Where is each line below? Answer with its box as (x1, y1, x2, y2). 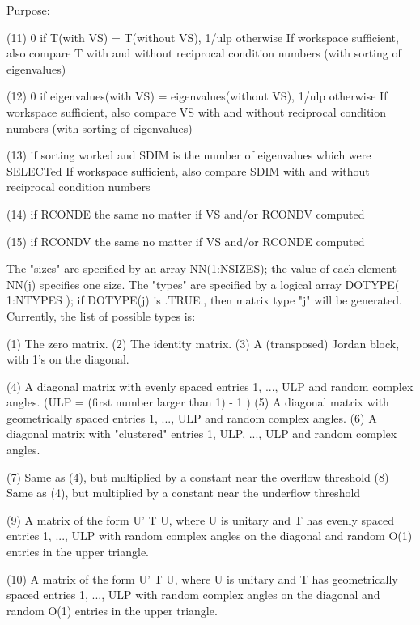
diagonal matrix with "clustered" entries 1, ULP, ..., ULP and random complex (6, 425, 397, 442)
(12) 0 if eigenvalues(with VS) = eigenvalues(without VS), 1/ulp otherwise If (6, 87, 388, 104)
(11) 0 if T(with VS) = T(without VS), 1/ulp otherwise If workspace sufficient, (6, 28, 399, 45)
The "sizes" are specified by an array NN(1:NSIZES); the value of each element (6, 260, 397, 277)
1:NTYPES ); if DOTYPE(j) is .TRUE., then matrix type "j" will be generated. (6, 291, 402, 308)
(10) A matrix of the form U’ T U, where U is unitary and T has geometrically (6, 570, 398, 587)
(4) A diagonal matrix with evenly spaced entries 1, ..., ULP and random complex (6, 377, 414, 394)
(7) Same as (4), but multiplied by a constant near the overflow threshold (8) (6, 468, 389, 485)
